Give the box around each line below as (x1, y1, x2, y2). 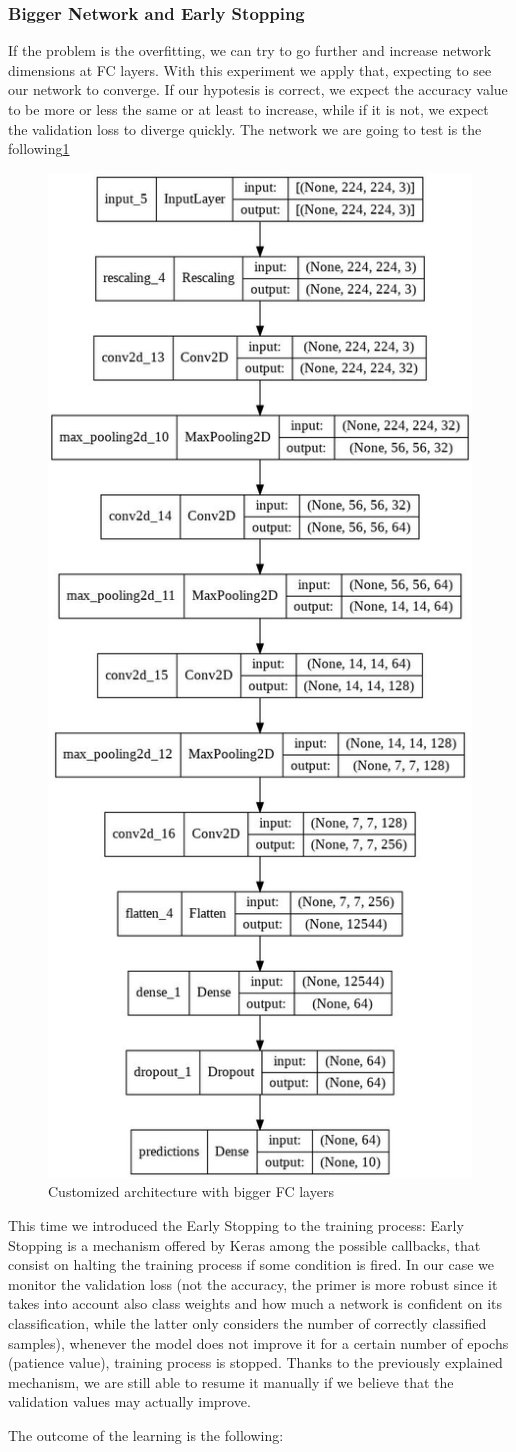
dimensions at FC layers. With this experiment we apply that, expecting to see (8, 59, 492, 80)
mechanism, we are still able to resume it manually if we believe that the (8, 1371, 454, 1392)
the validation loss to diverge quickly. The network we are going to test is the (8, 118, 482, 139)
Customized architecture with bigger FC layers (48, 1181, 334, 1202)
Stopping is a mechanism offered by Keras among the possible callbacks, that (8, 1234, 481, 1255)
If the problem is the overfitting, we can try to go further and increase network (8, 40, 492, 61)
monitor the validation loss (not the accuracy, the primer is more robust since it (8, 1273, 498, 1294)
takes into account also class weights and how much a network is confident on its (8, 1293, 503, 1314)
